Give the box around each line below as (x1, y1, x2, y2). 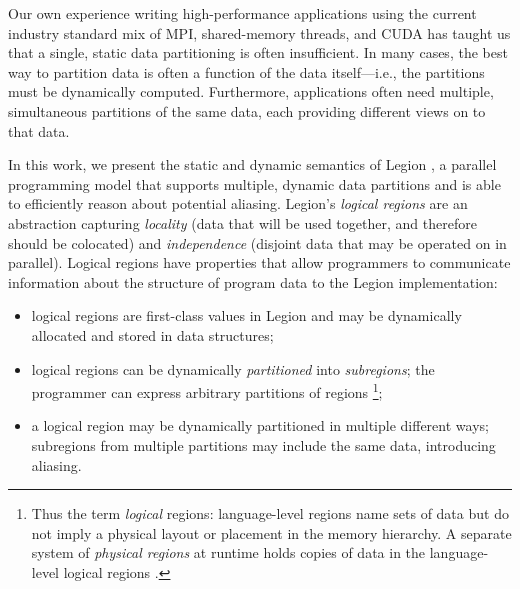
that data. (8, 120, 70, 141)
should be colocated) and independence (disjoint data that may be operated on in (8, 232, 507, 253)
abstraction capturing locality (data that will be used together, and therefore (8, 212, 477, 233)
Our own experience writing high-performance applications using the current (8, 3, 477, 23)
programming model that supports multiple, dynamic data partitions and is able (8, 173, 501, 194)
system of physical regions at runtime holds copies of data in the (31, 542, 426, 563)
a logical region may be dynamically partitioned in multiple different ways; (31, 415, 489, 436)
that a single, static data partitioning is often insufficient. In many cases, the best (8, 42, 508, 63)
